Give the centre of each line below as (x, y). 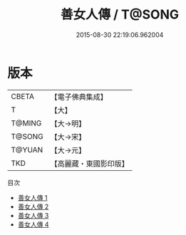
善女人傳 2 (33, 207)
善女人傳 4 (33, 224)
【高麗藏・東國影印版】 (90, 163)
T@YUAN (27, 150)
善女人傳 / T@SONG (120, 15)
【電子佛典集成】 (79, 97)
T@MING (26, 123)
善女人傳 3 (33, 215)
